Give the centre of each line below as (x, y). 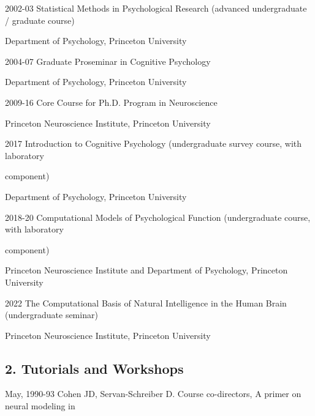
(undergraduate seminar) (51, 315)
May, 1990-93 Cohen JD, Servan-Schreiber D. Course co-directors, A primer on (153, 394)
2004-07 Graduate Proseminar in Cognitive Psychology (108, 61)
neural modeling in (40, 406)
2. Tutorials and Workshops (94, 368)
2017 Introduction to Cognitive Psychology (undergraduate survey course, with (154, 143)
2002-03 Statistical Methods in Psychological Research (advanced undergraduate (156, 8)
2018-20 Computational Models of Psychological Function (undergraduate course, (158, 217)
